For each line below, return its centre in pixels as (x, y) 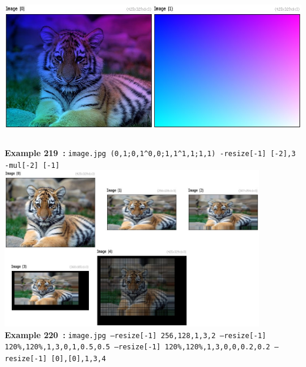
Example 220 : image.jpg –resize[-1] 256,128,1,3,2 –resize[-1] (136, 334)
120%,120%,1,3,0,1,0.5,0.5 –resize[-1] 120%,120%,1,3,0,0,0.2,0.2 (138, 347)
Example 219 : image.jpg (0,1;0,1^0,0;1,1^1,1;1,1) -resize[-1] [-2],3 (150, 153)
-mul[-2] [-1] (32, 165)
